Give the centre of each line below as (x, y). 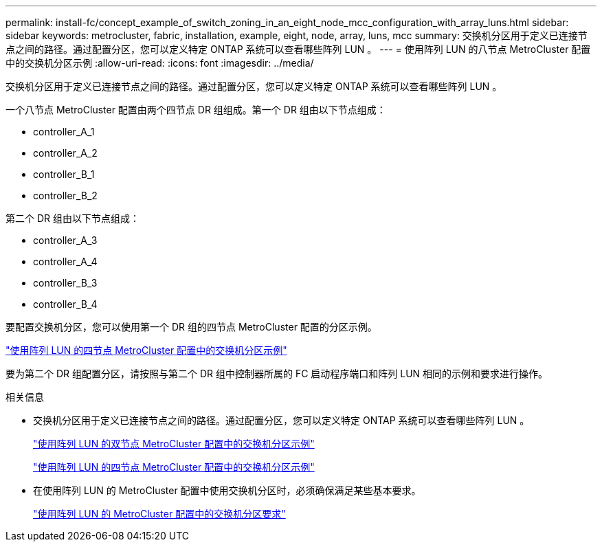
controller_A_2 (65, 153)
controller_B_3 (65, 283)
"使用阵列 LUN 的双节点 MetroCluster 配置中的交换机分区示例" (174, 444)
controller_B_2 (65, 196)
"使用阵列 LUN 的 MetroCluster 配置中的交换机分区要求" (159, 514)
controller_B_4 (65, 304)
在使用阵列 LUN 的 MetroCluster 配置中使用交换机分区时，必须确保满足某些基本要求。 (227, 490)
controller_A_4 (65, 261)
